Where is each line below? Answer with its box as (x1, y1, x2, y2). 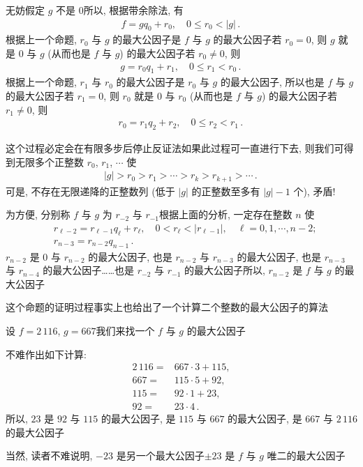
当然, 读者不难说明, (6, 448, 93, 463)
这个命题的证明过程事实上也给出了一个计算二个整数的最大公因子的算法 (6, 300, 328, 314)
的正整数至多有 (191, 183, 260, 198)
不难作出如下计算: (6, 346, 87, 361)
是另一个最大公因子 (116, 448, 205, 463)
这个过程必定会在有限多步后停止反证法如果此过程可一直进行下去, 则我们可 (6, 141, 344, 155)
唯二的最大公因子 (267, 448, 346, 463)
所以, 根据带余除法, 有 (83, 3, 184, 17)
